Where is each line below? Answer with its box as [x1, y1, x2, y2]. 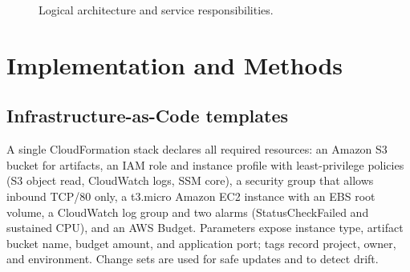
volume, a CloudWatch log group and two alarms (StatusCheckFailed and [6, 203, 369, 220]
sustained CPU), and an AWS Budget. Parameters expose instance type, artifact [6, 219, 404, 236]
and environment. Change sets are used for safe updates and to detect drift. [6, 250, 379, 267]
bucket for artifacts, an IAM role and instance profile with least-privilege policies [6, 156, 404, 173]
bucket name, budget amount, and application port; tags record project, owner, [6, 234, 396, 251]
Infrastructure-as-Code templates [6, 103, 288, 128]
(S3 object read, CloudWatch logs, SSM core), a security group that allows [6, 172, 374, 189]
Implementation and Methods [6, 48, 343, 81]
